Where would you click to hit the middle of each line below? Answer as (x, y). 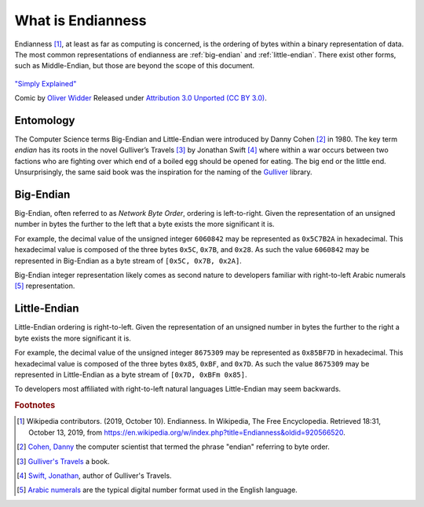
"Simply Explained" (46, 83)
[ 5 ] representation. (45, 286)
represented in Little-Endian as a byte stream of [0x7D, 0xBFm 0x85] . (131, 374)
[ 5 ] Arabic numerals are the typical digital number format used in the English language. (157, 490)
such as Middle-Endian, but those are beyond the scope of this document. (135, 66)
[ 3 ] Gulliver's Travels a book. (63, 461)
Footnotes (35, 406)
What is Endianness (80, 20)
